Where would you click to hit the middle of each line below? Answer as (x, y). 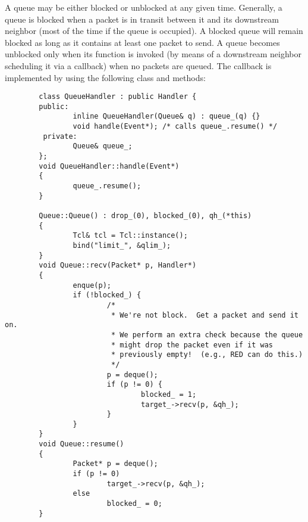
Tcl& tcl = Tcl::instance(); (130, 236)
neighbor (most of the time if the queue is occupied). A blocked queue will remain (154, 31)
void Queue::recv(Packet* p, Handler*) (118, 265)
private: (60, 136)
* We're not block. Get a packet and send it (205, 315)
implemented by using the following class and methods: (105, 77)
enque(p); (92, 285)
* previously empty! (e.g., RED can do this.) (207, 355)
